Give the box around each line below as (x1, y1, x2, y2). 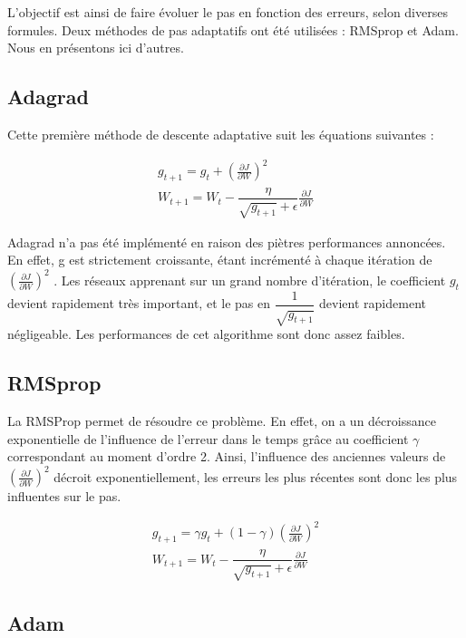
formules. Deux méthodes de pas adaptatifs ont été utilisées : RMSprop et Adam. (7, 20, 459, 39)
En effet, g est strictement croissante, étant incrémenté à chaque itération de (7, 250, 432, 269)
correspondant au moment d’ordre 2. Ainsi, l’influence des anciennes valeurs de (7, 447, 446, 466)
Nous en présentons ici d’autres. (7, 38, 184, 57)
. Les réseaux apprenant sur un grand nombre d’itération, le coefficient (53, 270, 446, 289)
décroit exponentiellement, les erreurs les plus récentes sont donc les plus (53, 467, 458, 486)
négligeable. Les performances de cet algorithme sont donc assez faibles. (7, 324, 405, 343)
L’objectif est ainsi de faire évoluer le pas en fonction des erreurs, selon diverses (7, 3, 448, 21)
